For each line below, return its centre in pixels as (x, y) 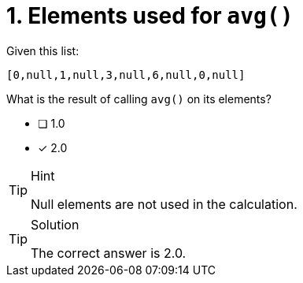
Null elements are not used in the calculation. (164, 204)
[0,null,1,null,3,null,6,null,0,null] (126, 74)
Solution (55, 224)
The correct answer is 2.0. (109, 253)
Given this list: (43, 50)
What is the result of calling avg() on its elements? (139, 99)
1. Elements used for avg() (150, 16)
